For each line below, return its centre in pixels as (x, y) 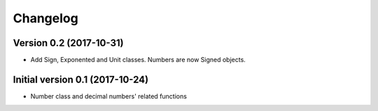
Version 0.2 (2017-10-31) (68, 43)
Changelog (45, 18)
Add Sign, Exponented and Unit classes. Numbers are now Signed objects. (138, 60)
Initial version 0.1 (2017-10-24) (81, 79)
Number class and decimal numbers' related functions (108, 96)
